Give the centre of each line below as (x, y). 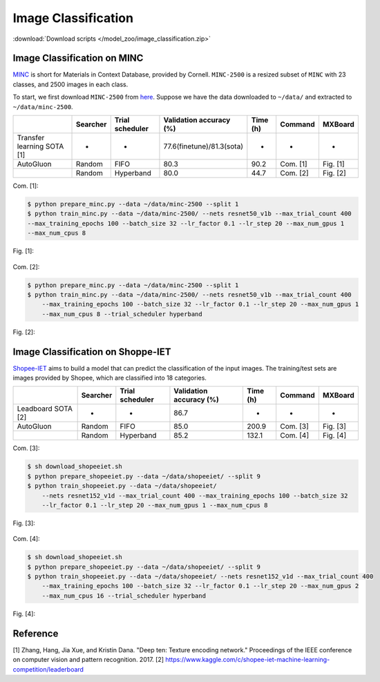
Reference (36, 633)
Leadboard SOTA (45, 409)
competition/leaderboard (48, 669)
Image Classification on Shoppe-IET (92, 352)
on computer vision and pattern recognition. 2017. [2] (88, 660)
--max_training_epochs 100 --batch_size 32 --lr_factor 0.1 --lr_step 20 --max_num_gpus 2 (200, 586)
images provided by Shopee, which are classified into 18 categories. (110, 378)
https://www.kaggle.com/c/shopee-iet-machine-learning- (248, 660)
